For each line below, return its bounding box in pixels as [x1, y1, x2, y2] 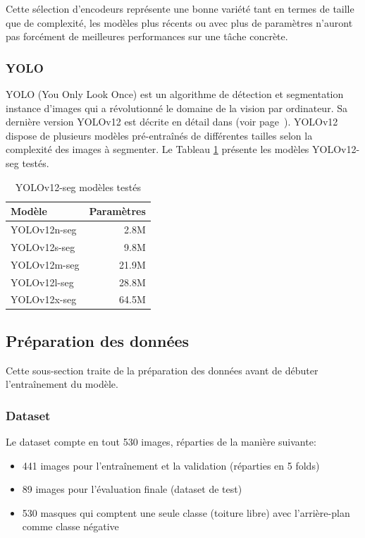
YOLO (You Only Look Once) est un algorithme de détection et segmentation [6, 87, 344, 101]
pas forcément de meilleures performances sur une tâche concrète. [6, 29, 288, 44]
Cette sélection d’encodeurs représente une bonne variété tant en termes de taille [6, 1, 354, 16]
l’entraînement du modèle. [6, 377, 118, 391]
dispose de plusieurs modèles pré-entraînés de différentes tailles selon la [6, 128, 313, 142]
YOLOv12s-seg [11, 239, 75, 254]
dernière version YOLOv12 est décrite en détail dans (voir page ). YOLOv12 [6, 114, 338, 129]
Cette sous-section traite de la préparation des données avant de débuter [6, 362, 318, 377]
